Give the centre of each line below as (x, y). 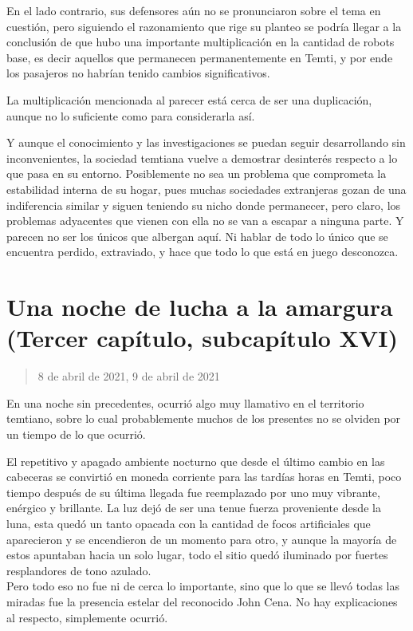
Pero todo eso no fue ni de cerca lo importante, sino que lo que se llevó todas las (203, 586)
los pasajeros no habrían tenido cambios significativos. (138, 73)
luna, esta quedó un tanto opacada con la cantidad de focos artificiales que (189, 523)
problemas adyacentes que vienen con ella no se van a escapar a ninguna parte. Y (205, 221)
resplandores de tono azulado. (79, 570)
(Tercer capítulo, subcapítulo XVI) (202, 338)
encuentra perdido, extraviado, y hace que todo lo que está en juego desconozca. (203, 252)
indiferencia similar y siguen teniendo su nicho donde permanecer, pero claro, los (204, 205)
